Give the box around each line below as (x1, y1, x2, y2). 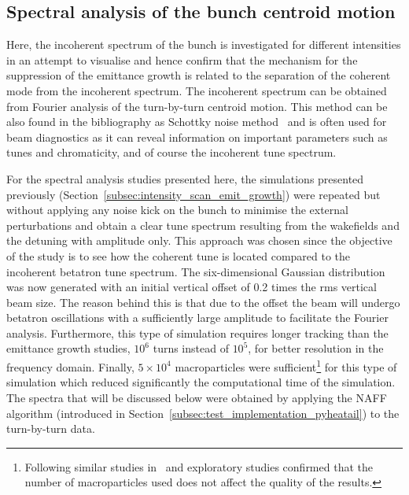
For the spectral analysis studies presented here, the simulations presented (6, 170, 364, 187)
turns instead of (153, 340, 229, 356)
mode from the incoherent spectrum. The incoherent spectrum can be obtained (6, 82, 387, 98)
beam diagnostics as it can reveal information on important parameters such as (6, 128, 388, 145)
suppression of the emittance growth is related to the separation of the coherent (6, 67, 391, 83)
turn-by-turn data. (6, 420, 95, 437)
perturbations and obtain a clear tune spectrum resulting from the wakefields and (6, 216, 400, 233)
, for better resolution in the (248, 340, 384, 356)
